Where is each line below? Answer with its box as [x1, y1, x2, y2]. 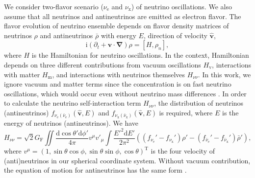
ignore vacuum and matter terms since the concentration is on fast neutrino [4, 79, 231, 89]
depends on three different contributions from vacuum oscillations [4, 59, 201, 69]
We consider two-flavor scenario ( [4, 1, 103, 11]
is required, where [159, 107, 213, 117]
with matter [4, 69, 40, 79]
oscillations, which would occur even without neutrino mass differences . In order [4, 88, 247, 98]
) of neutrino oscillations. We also [131, 1, 232, 11]
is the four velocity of [151, 146, 215, 156]
